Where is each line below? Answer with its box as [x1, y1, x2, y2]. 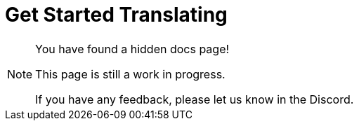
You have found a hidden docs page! [35, 41, 230, 56]
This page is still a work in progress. [35, 66, 226, 81]
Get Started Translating [5, 3, 228, 27]
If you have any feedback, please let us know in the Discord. [35, 92, 354, 106]
